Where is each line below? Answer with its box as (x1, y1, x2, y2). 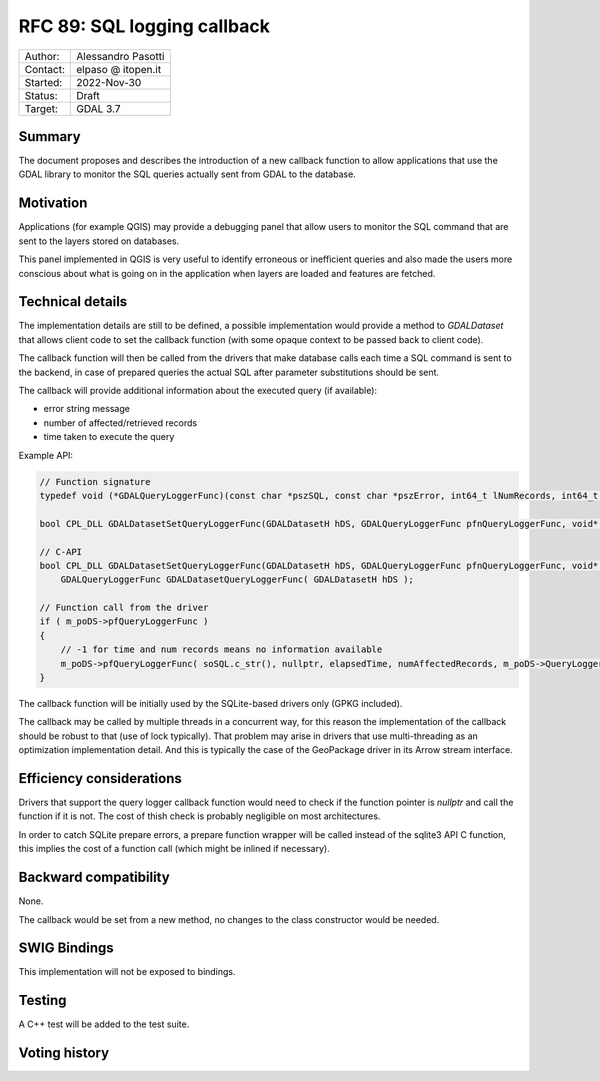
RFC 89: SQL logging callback (18, 15, 270, 37)
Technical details (18, 293, 128, 310)
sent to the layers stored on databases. (18, 235, 180, 247)
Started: (24, 75, 63, 89)
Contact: (24, 62, 65, 76)
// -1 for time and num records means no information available (60, 644, 383, 655)
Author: (24, 49, 60, 63)
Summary (18, 128, 81, 145)
